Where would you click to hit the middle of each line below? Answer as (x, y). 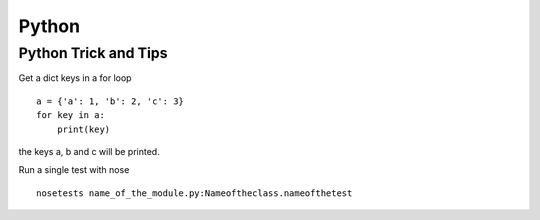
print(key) (83, 129)
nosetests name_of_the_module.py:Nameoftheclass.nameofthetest (194, 193)
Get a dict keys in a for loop (75, 78)
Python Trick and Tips (93, 53)
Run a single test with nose (74, 170)
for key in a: (70, 115)
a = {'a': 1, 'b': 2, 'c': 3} (110, 101)
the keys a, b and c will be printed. (89, 151)
